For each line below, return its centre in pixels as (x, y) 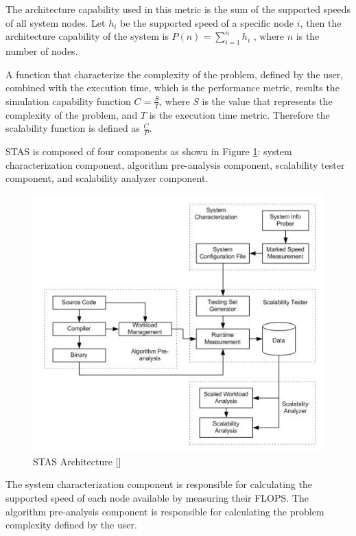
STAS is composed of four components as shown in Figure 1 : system (149, 151)
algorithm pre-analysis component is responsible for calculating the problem (165, 511)
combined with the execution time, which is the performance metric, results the (173, 88)
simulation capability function (68, 101)
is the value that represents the (267, 101)
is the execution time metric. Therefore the (239, 114)
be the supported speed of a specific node (207, 22)
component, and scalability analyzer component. (107, 178)
